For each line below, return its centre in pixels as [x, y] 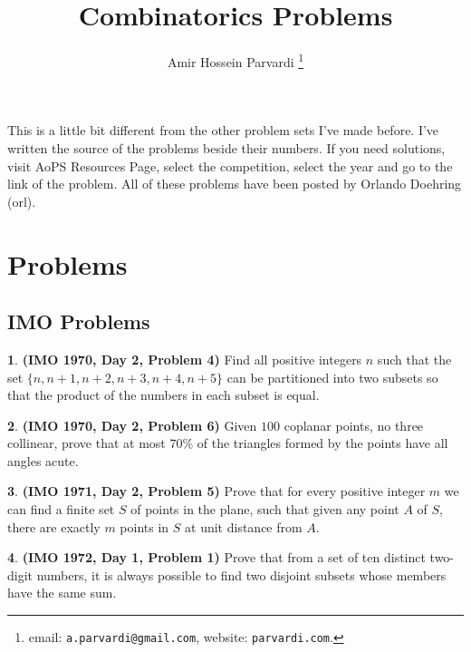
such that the [414, 359]
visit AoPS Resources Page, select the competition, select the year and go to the [230, 165]
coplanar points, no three [354, 425]
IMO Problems [79, 321]
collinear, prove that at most [87, 443]
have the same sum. [62, 593]
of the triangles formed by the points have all [322, 443]
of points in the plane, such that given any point [265, 509]
